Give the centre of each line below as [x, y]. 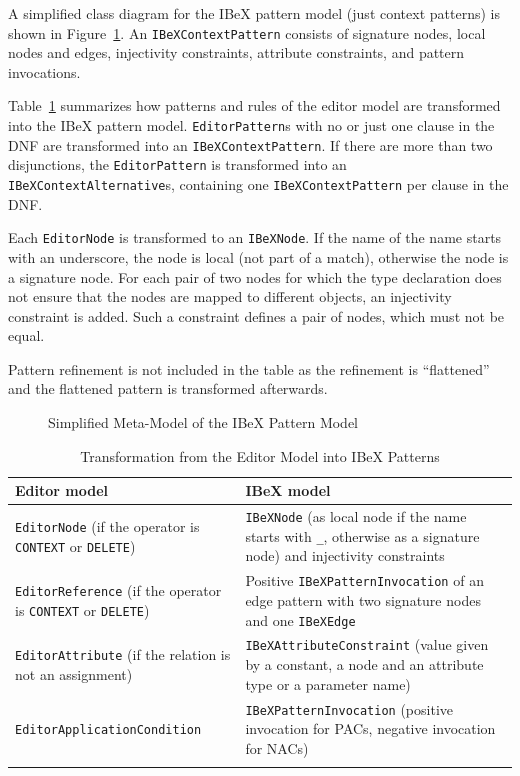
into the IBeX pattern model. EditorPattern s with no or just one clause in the [251, 125]
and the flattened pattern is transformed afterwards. [168, 388]
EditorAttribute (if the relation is [123, 654]
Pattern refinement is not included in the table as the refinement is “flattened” [249, 368]
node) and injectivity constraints [345, 555]
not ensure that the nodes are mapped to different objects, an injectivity [230, 296]
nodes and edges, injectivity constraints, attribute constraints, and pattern [236, 52]
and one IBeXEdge [300, 619]
